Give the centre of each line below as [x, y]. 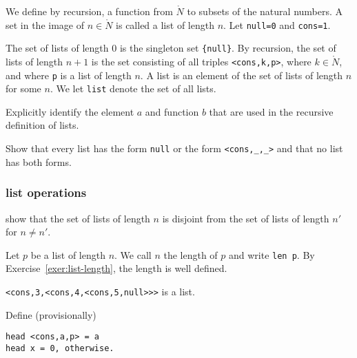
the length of [191, 254]
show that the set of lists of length [78, 218]
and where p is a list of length [69, 75]
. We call [133, 254]
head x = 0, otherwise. [60, 348]
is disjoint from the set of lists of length [246, 218]
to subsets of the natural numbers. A [265, 11]
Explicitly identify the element [70, 111]
